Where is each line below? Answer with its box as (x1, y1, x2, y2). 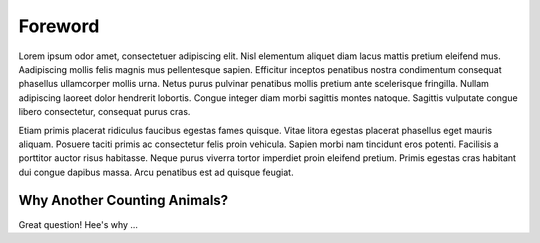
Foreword (18, 15, 100, 37)
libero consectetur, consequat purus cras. (18, 106, 191, 118)
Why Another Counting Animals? (18, 192, 229, 209)
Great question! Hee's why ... (18, 218, 139, 230)
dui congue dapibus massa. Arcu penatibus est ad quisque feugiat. (18, 166, 294, 178)
